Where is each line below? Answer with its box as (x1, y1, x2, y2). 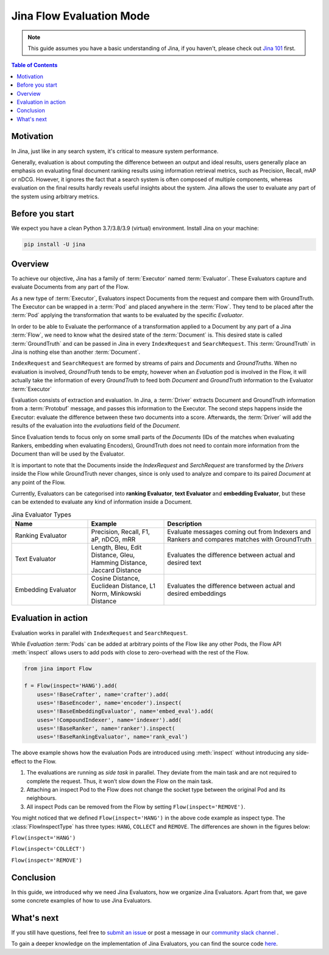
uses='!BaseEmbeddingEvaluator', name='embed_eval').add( (37, 708, 214, 715)
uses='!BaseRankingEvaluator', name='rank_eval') (37, 734, 188, 740)
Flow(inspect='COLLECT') (11, 845, 85, 853)
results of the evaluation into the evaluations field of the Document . (11, 422, 181, 429)
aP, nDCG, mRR (91, 535, 136, 544)
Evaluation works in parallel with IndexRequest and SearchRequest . (11, 629, 188, 637)
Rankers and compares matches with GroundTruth (167, 535, 312, 544)
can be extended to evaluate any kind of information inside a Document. (11, 498, 193, 506)
